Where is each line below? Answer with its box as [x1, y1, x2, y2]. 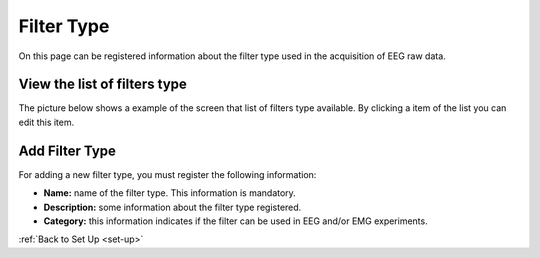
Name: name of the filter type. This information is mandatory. [43, 187, 297, 199]
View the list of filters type [18, 76, 187, 93]
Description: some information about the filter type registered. [43, 201, 302, 213]
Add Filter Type [18, 142, 117, 159]
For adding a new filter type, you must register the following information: [18, 168, 317, 180]
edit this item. [18, 116, 75, 128]
